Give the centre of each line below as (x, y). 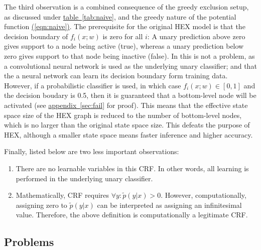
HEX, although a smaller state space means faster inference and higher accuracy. (128, 134)
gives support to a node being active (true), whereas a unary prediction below (124, 46)
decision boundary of (36, 36)
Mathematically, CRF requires (62, 195)
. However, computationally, (204, 195)
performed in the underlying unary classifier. (84, 178)
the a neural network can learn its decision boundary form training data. (116, 76)
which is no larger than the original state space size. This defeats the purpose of (127, 125)
